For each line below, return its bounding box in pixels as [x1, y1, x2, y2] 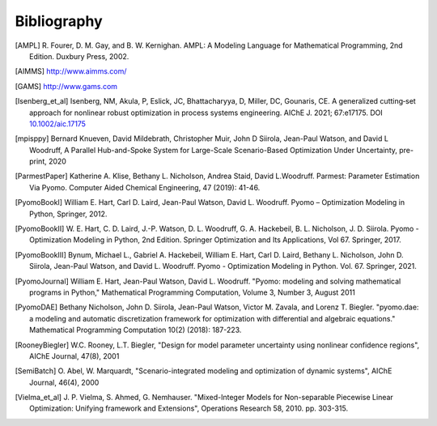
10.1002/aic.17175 [29, 118, 87, 129]
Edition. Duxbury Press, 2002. [29, 51, 129, 61]
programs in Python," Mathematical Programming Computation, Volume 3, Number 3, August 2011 [29, 288, 355, 297]
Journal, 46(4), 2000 [29, 377, 100, 387]
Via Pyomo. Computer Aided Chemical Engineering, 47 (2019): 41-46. [29, 182, 261, 192]
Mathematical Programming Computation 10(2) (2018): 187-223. [29, 325, 242, 335]
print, [29, 156, 48, 166]
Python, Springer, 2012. [29, 209, 108, 219]
